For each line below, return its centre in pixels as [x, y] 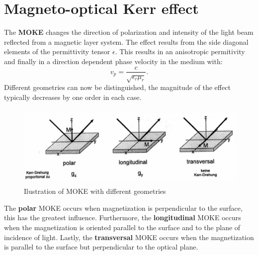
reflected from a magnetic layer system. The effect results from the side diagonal [126, 42]
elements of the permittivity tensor [57, 51]
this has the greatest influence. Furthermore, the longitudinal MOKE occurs [123, 217]
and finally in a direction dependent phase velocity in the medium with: [113, 61]
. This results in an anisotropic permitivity [180, 51]
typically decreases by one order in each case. [73, 97]
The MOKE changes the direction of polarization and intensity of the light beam [129, 32]
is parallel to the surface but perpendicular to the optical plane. [101, 247]
